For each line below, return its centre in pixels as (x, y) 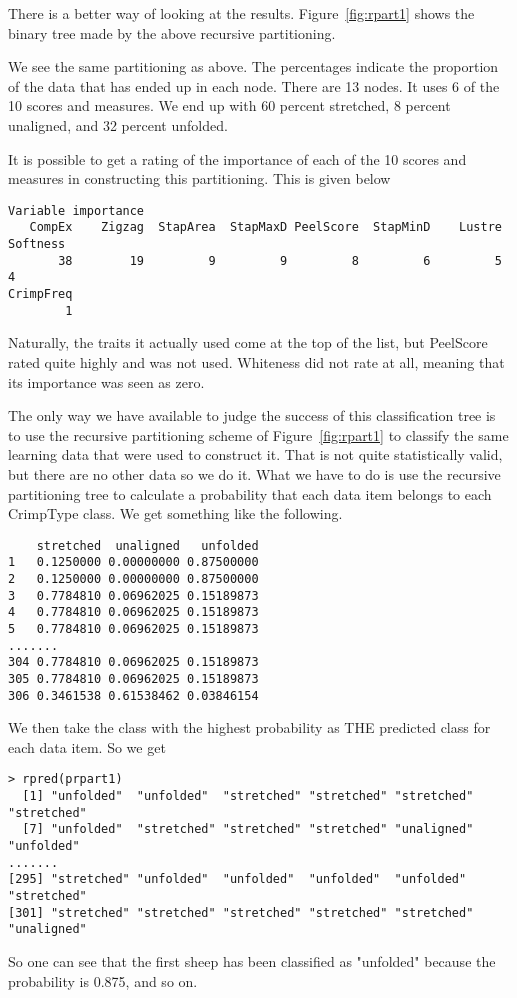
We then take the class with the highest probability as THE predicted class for (249, 727)
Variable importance (76, 210)
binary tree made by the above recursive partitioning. (172, 32)
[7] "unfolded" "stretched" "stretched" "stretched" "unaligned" (248, 829)
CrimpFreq (40, 294)
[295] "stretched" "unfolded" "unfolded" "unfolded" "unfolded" (237, 879)
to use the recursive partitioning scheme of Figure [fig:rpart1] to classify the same (258, 434)
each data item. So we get (87, 746)
